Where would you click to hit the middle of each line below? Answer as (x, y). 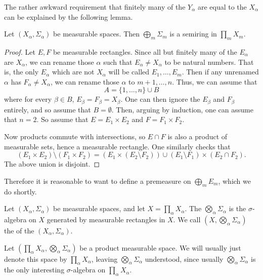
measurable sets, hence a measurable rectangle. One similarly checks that (117, 146)
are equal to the (222, 7)
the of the (19, 230)
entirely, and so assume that (48, 109)
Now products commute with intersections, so (75, 136)
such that (118, 62)
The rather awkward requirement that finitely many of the (95, 7)
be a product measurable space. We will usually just (160, 247)
